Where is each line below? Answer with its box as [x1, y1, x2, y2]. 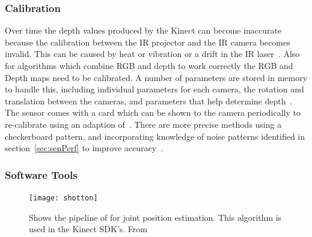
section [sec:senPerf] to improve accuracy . [5, 142, 164, 154]
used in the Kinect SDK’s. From [29, 223, 147, 235]
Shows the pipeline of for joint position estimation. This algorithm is [29, 211, 282, 223]
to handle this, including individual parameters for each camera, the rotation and [5, 83, 304, 95]
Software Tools [5, 167, 78, 182]
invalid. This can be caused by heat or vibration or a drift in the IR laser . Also [5, 47, 300, 60]
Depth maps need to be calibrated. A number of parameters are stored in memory [5, 71, 308, 83]
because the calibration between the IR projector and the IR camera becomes [5, 35, 290, 48]
